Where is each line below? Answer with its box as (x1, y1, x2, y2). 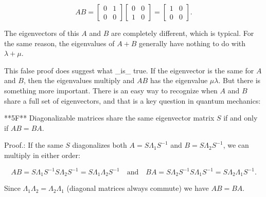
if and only (223, 112, 258, 123)
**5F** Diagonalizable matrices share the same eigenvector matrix (4, 112, 215, 123)
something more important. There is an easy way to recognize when (4, 85, 218, 95)
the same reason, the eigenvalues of (4, 37, 115, 48)
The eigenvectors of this (4, 28, 79, 38)
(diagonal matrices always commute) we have (66, 183, 209, 193)
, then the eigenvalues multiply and (23, 75, 135, 86)
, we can (223, 140, 249, 150)
